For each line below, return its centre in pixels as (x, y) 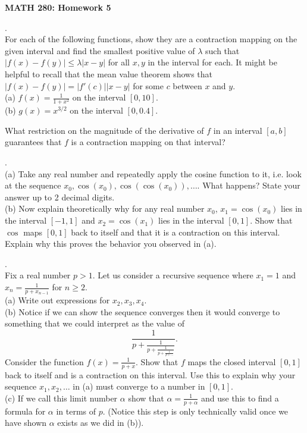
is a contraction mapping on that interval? (148, 142)
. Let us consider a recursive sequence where (173, 275)
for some (148, 85)
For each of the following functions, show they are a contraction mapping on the (151, 39)
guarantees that (33, 142)
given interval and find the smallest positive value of (100, 50)
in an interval (238, 130)
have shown (26, 423)
